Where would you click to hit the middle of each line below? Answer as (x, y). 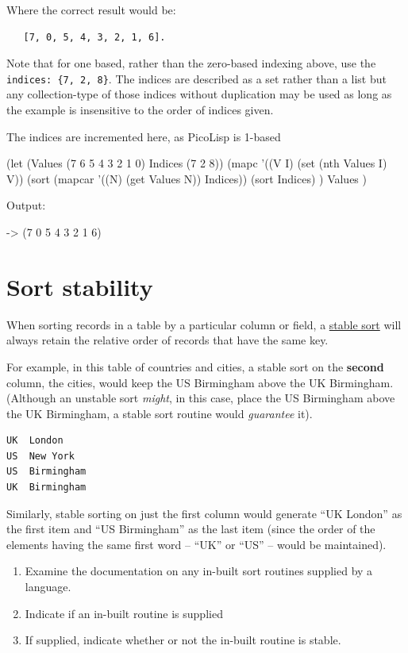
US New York (40, 456)
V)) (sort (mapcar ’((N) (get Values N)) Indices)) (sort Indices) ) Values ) (187, 178)
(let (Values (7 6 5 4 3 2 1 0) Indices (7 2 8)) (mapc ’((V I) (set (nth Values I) (197, 163)
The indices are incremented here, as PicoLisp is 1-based (144, 136)
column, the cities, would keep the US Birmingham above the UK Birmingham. (200, 382)
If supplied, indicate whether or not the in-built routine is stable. (183, 640)
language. (48, 587)
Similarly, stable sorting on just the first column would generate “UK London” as (204, 513)
